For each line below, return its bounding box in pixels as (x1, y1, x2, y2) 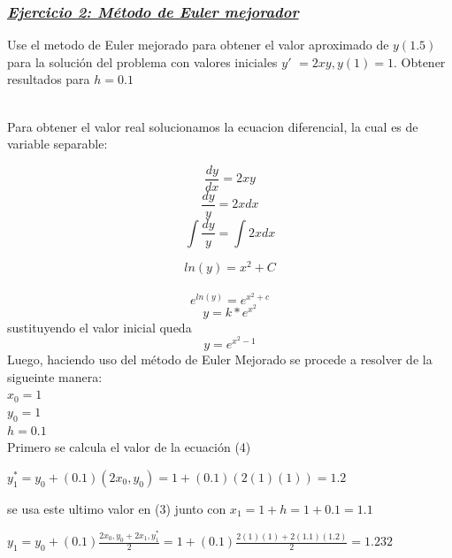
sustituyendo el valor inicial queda (7, 317, 192, 336)
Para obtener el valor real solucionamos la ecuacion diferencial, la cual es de (7, 117, 418, 135)
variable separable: (7, 134, 108, 153)
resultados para (7, 70, 90, 88)
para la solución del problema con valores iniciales (7, 52, 278, 71)
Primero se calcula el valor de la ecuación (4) (7, 438, 251, 456)
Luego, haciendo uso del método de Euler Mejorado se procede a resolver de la (7, 350, 433, 369)
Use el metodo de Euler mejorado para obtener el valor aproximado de (7, 35, 389, 54)
